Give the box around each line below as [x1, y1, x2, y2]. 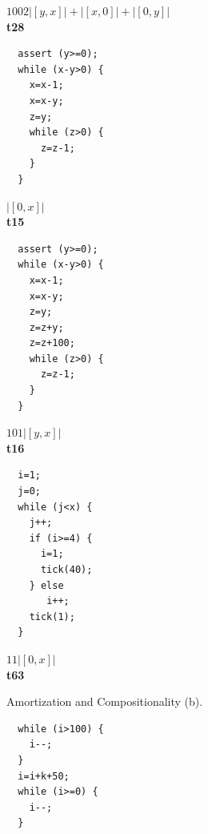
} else [29, 579, 64, 591]
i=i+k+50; [18, 770, 70, 782]
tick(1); [29, 610, 75, 622]
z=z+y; [29, 321, 64, 333]
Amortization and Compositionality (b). [6, 693, 203, 710]
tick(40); [40, 564, 93, 575]
